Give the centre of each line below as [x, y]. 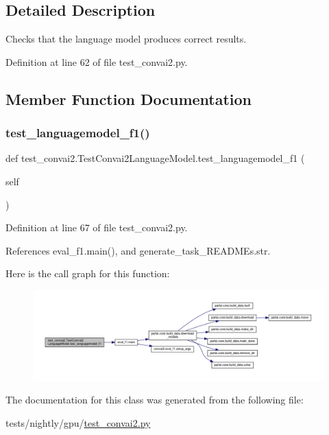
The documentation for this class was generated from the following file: [155, 400]
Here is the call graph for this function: [88, 273]
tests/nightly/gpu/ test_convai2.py [78, 422]
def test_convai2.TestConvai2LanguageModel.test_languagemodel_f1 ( [155, 158]
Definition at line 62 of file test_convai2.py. [97, 61]
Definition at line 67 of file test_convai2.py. [97, 227]
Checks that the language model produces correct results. [126, 39]
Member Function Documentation [129, 98]
